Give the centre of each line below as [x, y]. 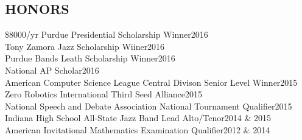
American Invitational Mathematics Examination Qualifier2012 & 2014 [138, 129]
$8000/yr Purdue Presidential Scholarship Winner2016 [107, 34]
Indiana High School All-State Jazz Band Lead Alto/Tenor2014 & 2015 [138, 118]
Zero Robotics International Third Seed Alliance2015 [104, 94]
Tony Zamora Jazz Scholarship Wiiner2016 [85, 46]
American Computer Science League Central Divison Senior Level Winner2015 [151, 82]
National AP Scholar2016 [52, 70]
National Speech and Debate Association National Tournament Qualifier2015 [149, 106]
